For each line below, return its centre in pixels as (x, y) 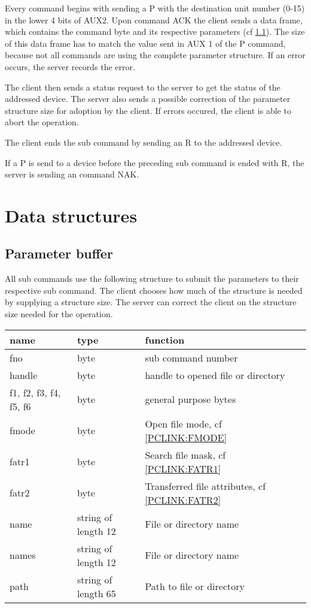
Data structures (71, 215)
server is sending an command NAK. (72, 174)
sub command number (191, 357)
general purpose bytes (190, 399)
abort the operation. (42, 122)
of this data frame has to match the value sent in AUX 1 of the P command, (145, 43)
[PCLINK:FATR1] (183, 468)
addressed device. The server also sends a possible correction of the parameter (148, 99)
